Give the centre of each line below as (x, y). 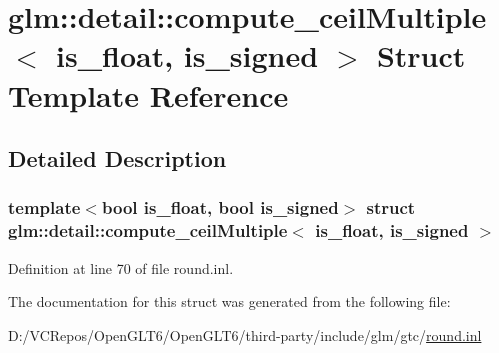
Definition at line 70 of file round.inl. (121, 267)
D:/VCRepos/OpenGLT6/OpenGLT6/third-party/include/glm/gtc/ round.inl (245, 334)
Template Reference (148, 94)
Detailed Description (117, 158)
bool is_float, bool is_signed (220, 207)
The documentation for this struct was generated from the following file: (229, 301)
